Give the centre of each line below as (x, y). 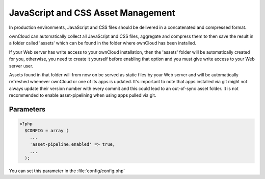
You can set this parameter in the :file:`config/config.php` (67, 171)
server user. (21, 66)
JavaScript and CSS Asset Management (92, 13)
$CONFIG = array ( (47, 131)
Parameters (27, 109)
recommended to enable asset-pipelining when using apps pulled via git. (83, 95)
